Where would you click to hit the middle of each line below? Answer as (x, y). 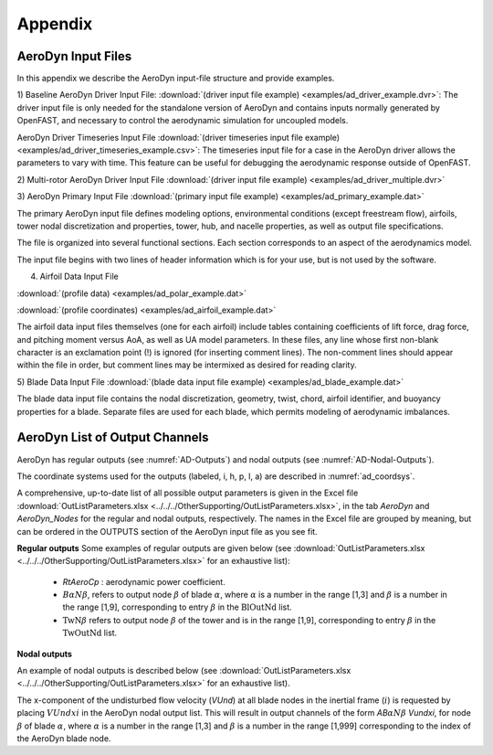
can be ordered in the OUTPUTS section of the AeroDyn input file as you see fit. (168, 531)
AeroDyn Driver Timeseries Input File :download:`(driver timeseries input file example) (178, 137)
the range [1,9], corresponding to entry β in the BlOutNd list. (177, 607)
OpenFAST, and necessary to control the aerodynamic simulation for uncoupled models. (183, 121)
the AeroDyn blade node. (64, 738)
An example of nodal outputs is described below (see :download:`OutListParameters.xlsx (184, 671)
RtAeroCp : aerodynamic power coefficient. (144, 581)
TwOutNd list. (90, 633)
